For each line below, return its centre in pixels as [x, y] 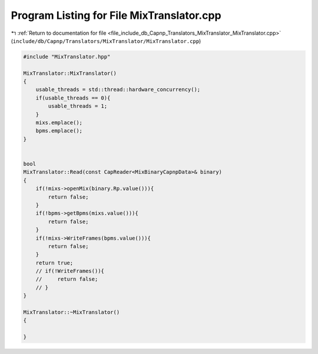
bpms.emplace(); [59, 131]
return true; [54, 263]
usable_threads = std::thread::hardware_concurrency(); [118, 90]
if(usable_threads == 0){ [73, 98]
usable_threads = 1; [78, 106]
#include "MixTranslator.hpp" [67, 57]
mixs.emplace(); [59, 123]
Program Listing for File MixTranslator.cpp [116, 15]
